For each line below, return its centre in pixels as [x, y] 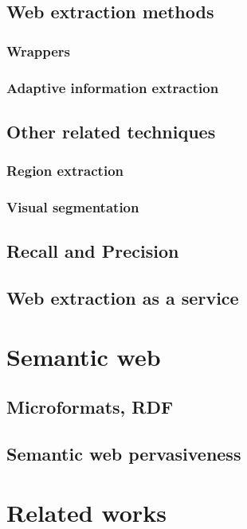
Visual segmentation [73, 207]
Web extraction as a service [123, 298]
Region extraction [65, 171]
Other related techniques [111, 131]
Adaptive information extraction [113, 87]
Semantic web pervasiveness [124, 454]
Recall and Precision [93, 251]
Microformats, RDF [90, 407]
